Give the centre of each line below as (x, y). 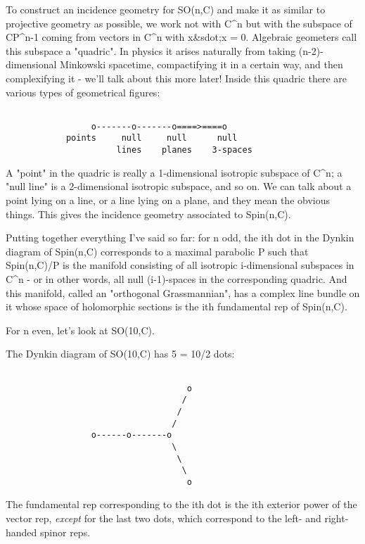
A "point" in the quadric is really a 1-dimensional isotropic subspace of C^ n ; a (174, 172)
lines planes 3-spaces (184, 150)
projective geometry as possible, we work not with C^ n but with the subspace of (179, 23)
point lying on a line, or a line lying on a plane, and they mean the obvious (168, 200)
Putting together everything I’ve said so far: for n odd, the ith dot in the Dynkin (180, 238)
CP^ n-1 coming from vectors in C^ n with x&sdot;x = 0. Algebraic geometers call (181, 37)
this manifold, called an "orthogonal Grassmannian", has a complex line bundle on (183, 292)
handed (21, 532)
